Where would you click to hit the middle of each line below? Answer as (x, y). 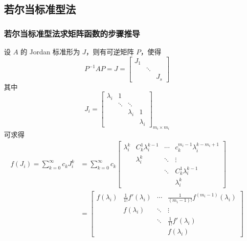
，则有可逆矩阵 (110, 51)
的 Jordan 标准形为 (50, 51)
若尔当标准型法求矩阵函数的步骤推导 (72, 33)
